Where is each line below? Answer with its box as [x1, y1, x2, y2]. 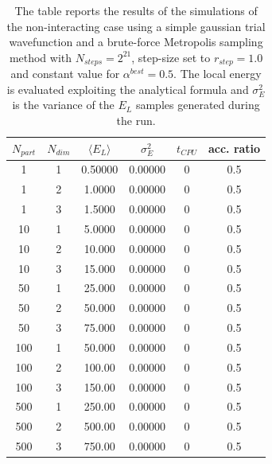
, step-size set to [131, 49, 211, 65]
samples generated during [135, 96, 260, 113]
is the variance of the [12, 96, 115, 113]
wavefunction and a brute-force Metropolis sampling [9, 33, 263, 50]
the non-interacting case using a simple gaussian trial [6, 18, 266, 34]
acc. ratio [208, 140, 261, 157]
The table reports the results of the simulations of [14, 2, 258, 18]
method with [9, 49, 72, 65]
